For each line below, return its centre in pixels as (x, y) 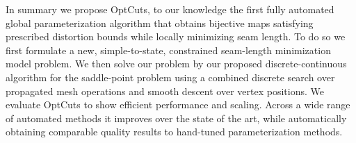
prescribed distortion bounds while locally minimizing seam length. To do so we (176, 36)
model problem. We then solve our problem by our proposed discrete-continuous (176, 64)
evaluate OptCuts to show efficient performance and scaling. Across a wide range (178, 104)
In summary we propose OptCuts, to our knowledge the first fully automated (170, 9)
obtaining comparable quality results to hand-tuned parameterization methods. (174, 132)
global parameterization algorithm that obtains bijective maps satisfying (160, 23)
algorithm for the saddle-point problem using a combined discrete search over (170, 77)
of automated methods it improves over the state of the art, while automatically (176, 118)
